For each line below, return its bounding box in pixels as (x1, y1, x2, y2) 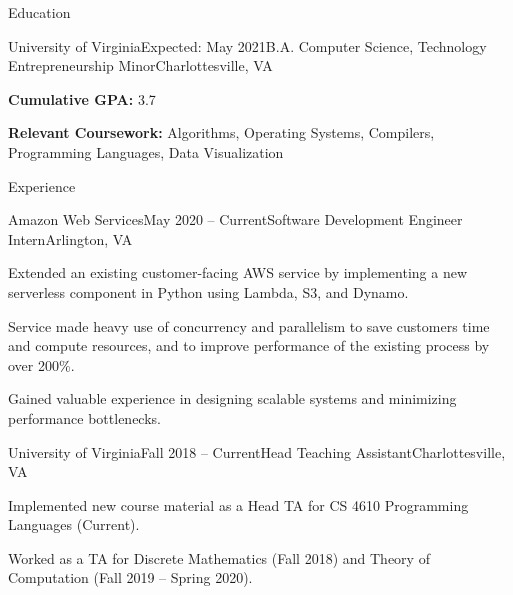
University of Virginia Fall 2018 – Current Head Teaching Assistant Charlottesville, (8, 441, 506, 462)
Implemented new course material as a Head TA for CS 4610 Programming (8, 494, 469, 515)
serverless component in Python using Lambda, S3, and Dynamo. (8, 281, 409, 302)
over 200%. (8, 354, 75, 375)
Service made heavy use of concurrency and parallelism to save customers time (8, 315, 490, 336)
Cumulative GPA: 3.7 (8, 88, 156, 109)
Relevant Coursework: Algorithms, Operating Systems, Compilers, (8, 122, 435, 143)
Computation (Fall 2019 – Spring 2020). (8, 567, 253, 588)
